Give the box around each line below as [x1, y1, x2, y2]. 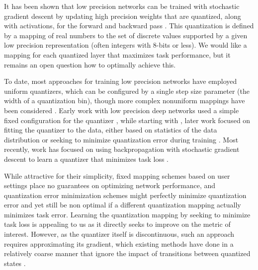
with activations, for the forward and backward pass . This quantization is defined [4, 20, 254, 31]
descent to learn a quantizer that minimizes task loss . [4, 153, 169, 164]
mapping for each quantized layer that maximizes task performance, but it [4, 49, 231, 60]
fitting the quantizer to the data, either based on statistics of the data [4, 125, 217, 135]
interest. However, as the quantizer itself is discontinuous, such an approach [4, 229, 235, 239]
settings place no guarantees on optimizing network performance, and [4, 180, 216, 191]
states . [4, 258, 26, 268]
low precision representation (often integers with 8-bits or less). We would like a [4, 40, 247, 50]
